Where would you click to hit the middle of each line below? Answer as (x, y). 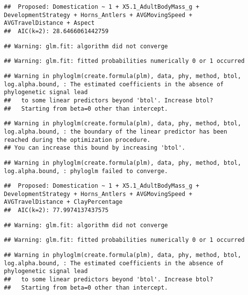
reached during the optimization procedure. (77, 140)
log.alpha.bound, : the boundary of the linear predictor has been (116, 131)
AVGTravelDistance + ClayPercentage (63, 202)
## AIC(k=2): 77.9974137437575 (56, 210)
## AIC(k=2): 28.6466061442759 (56, 31)
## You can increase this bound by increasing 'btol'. (95, 148)
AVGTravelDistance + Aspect (49, 23)
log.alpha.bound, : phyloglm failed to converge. (86, 171)
